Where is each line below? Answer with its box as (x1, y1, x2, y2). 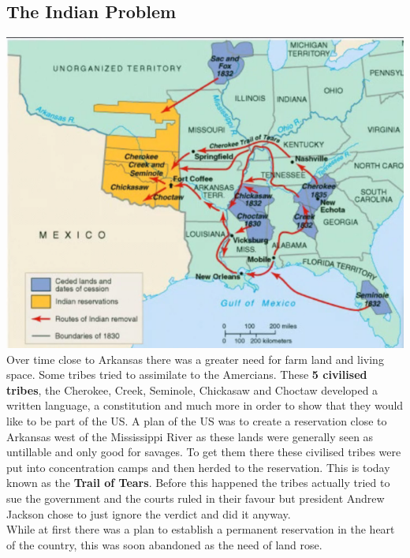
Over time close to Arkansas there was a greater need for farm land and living (6, 350, 384, 367)
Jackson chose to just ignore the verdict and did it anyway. (6, 505, 291, 522)
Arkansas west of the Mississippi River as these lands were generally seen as (6, 428, 374, 444)
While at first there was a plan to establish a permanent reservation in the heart (6, 521, 395, 537)
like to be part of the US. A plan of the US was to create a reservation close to (6, 413, 387, 429)
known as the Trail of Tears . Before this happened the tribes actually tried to (6, 474, 390, 491)
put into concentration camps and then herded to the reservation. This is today (6, 459, 390, 475)
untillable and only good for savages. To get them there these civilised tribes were (6, 444, 401, 460)
